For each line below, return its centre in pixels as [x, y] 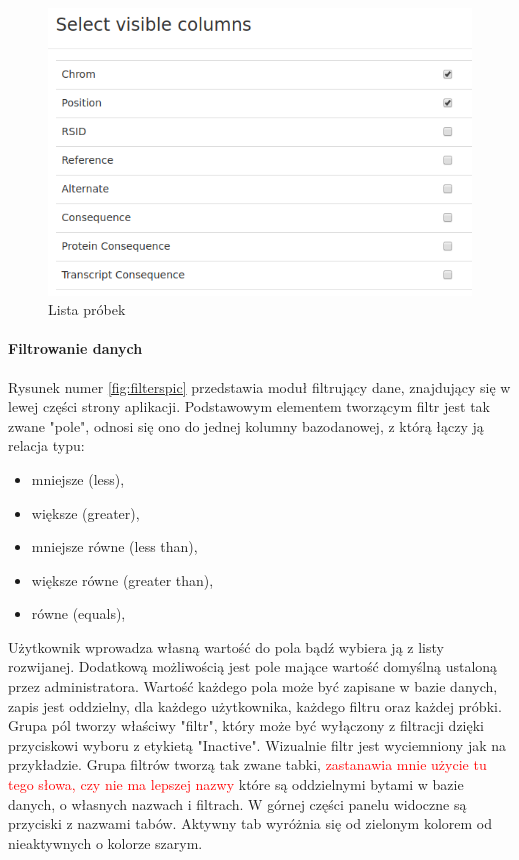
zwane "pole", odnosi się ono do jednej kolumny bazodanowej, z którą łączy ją [246, 425]
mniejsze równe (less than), [114, 546]
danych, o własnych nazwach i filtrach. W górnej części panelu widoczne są [237, 803]
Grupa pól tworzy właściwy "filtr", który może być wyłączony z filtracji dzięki [246, 725]
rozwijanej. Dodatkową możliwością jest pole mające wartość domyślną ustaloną [253, 666]
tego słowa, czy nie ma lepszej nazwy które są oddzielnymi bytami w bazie [236, 784]
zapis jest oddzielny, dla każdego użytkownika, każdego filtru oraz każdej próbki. [255, 705]
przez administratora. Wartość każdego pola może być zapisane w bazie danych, [253, 686]
